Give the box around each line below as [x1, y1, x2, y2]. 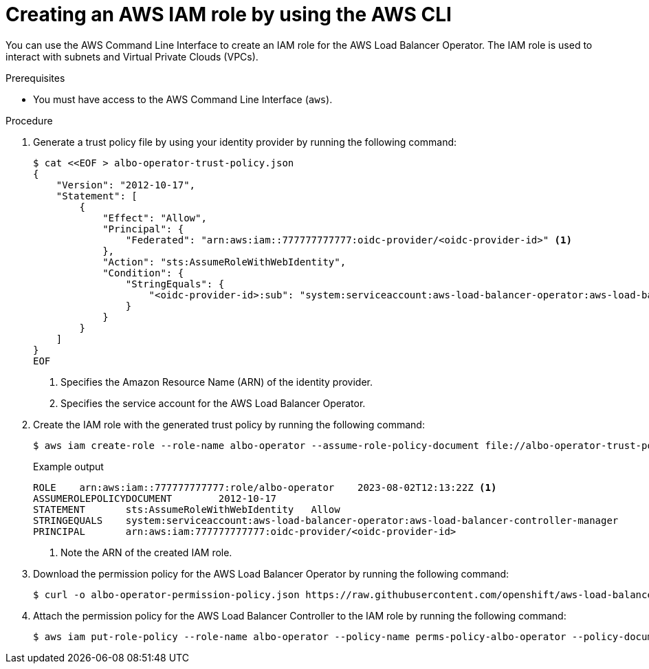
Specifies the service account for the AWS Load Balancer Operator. [60, 397, 366, 409]
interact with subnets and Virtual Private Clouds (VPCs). [5, 50, 258, 63]
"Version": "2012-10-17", [56, 179, 196, 190]
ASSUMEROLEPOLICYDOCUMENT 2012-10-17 [33, 492, 277, 504]
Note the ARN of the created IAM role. [60, 546, 232, 558]
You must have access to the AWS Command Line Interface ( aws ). [33, 93, 333, 105]
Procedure [5, 114, 53, 127]
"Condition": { [102, 267, 184, 278]
